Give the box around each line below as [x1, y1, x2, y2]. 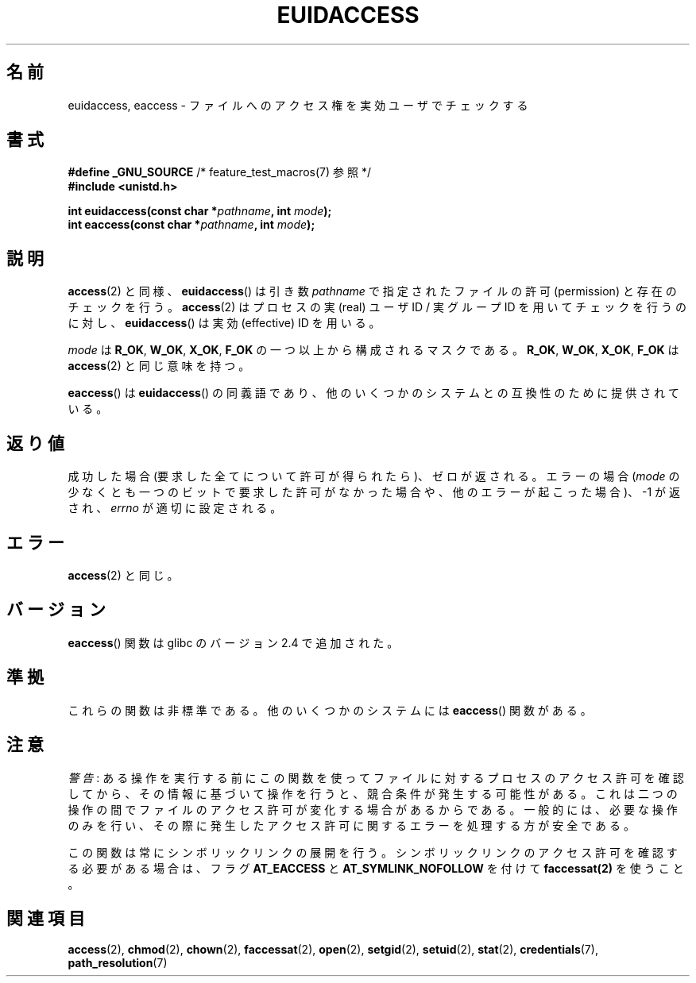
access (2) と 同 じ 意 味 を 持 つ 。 [68, 359, 250, 373]
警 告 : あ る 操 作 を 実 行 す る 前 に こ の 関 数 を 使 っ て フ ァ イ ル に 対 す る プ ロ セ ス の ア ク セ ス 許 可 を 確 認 [68, 770, 684, 784]
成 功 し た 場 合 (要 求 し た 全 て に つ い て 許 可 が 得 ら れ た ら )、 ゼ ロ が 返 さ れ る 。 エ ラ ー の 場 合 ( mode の [68, 469, 680, 484]
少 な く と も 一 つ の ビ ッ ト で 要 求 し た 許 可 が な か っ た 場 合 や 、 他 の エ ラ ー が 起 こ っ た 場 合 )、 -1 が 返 [68, 485, 681, 499]
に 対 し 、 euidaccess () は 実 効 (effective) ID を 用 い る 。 [68, 316, 381, 330]
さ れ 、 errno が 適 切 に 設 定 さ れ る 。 [68, 501, 282, 515]
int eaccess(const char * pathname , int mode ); [68, 218, 315, 232]
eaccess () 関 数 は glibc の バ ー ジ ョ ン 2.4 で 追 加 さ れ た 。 [68, 635, 399, 650]
